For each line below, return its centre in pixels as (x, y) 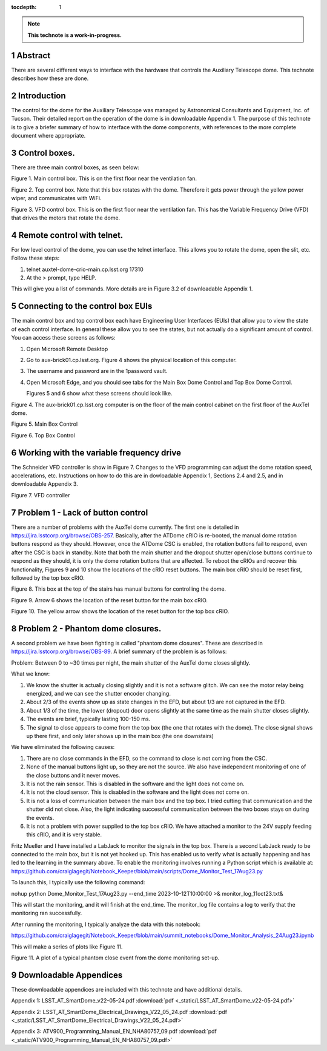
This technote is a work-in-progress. (75, 35)
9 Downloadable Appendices (67, 975)
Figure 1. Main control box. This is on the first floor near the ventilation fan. (104, 178)
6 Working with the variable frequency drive (96, 453)
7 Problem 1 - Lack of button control (80, 512)
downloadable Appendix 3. (45, 484)
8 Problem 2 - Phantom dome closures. (86, 629)
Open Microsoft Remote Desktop (67, 349)
